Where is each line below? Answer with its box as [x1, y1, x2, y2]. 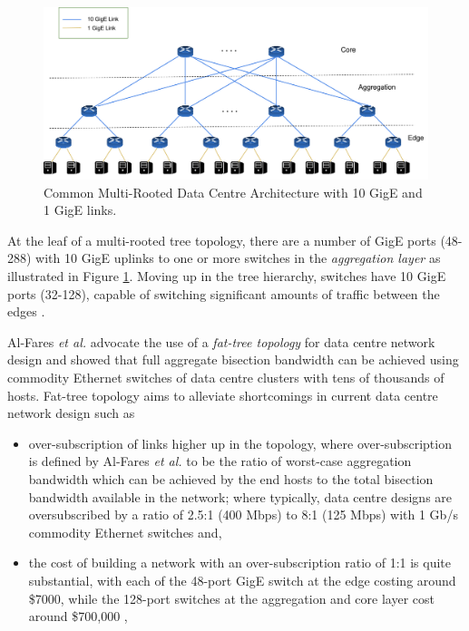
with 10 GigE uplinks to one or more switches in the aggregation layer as [35, 248, 441, 267]
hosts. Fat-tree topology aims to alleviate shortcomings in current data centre [7, 385, 438, 404]
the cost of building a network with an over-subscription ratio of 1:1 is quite [28, 553, 452, 572]
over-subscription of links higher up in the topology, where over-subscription [28, 433, 452, 452]
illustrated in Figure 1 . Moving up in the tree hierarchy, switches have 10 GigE [7, 267, 446, 286]
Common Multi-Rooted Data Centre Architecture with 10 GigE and [44, 182, 423, 201]
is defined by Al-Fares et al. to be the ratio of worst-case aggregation [28, 451, 412, 471]
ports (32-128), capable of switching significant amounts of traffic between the [7, 284, 440, 303]
